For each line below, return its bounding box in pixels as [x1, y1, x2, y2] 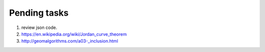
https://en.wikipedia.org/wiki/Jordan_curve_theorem [21, 31, 127, 37]
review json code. [21, 25, 57, 30]
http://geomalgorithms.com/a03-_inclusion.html [21, 38, 118, 44]
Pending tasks [9, 7, 69, 18]
